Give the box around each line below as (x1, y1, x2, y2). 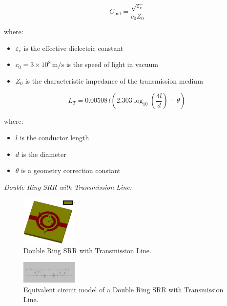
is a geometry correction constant (21, 165, 121, 175)
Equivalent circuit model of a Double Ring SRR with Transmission (23, 284, 224, 295)
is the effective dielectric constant (23, 43, 124, 53)
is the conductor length (20, 132, 89, 142)
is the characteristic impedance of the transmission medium (25, 75, 203, 86)
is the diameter (21, 149, 66, 159)
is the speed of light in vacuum (66, 59, 158, 69)
